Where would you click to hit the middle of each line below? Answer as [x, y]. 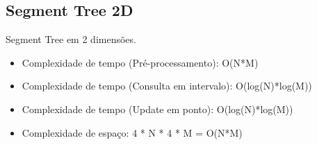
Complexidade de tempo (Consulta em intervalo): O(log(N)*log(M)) [167, 86]
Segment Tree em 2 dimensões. [71, 39]
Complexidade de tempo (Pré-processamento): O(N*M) [140, 62]
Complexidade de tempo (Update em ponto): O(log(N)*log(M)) [157, 109]
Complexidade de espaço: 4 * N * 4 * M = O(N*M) [132, 132]
